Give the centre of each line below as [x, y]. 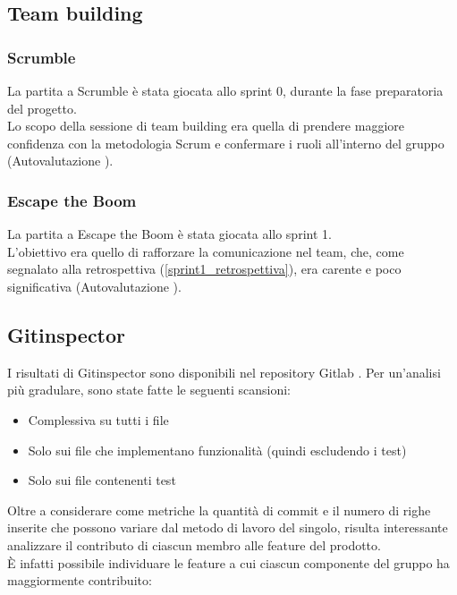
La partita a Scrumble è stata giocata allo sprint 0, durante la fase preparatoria [225, 90]
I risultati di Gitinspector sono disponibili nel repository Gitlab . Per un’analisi [224, 372]
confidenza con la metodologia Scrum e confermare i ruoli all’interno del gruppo [226, 143]
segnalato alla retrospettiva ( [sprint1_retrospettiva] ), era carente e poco [204, 269]
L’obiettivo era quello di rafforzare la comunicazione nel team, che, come [206, 251]
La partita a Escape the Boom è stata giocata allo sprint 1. [169, 234]
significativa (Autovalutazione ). [94, 286]
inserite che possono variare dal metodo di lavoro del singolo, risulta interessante [228, 527]
